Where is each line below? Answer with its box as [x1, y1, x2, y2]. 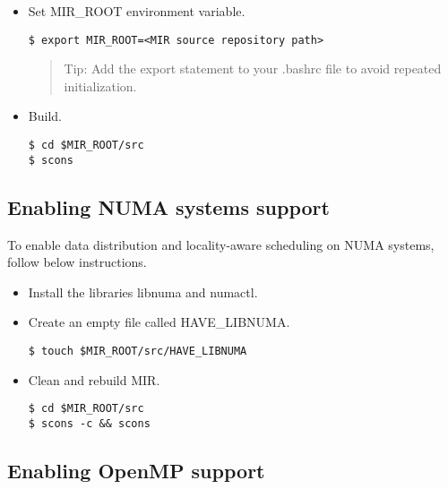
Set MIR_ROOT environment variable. [28, 2, 246, 20]
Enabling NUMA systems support [7, 193, 330, 220]
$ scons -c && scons [28, 416, 151, 430]
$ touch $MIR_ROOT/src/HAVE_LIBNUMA [28, 344, 247, 357]
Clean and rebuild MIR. [28, 370, 160, 389]
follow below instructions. [7, 253, 147, 271]
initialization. [64, 76, 137, 95]
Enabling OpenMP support [7, 456, 265, 484]
